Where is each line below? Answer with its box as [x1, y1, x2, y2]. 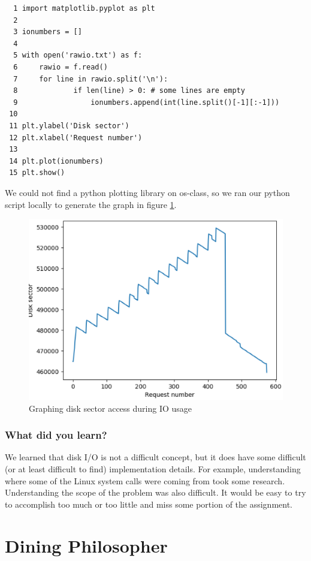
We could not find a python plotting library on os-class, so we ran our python [5, 186, 290, 198]
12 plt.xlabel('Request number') [9, 133, 143, 142]
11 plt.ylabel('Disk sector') [9, 121, 129, 130]
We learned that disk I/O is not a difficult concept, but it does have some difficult [5, 451, 306, 463]
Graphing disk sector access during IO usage [29, 402, 192, 414]
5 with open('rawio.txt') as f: [13, 51, 143, 60]
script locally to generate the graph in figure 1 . [5, 198, 177, 210]
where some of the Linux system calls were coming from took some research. [5, 474, 285, 487]
